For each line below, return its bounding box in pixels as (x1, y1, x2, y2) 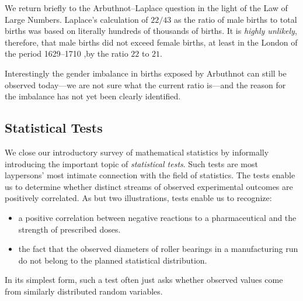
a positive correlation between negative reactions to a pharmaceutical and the (18, 211, 297, 223)
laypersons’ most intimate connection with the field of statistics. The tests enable (5, 169, 295, 181)
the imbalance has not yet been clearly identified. (5, 90, 181, 102)
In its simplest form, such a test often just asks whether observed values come (5, 274, 283, 286)
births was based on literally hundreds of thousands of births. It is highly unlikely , (5, 25, 297, 37)
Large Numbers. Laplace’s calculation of (5, 13, 148, 25)
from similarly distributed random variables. (5, 285, 163, 297)
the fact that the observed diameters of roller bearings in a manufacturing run (18, 243, 298, 255)
